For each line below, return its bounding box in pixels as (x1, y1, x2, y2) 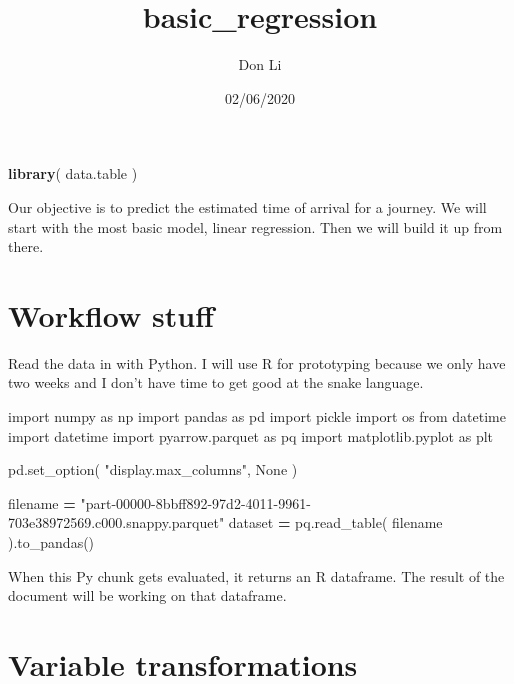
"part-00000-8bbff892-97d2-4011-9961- (80, 492, 311, 513)
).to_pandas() (8, 531, 95, 552)
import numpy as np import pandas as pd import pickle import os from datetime (8, 406, 506, 426)
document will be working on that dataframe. (8, 585, 287, 606)
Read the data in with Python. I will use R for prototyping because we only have (8, 352, 506, 373)
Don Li (238, 54, 282, 75)
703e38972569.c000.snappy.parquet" (8, 512, 225, 533)
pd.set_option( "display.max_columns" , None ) (8, 459, 298, 480)
